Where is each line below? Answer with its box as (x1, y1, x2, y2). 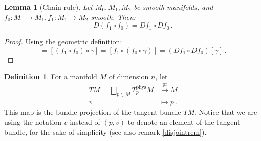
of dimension (108, 71, 149, 82)
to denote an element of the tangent (127, 116, 241, 127)
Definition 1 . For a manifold (4, 71, 97, 82)
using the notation (4, 116, 62, 127)
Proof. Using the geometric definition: (4, 36, 122, 47)
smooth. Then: (91, 11, 136, 22)
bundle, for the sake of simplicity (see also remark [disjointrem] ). (4, 126, 207, 137)
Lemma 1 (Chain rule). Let (4, 2, 93, 12)
